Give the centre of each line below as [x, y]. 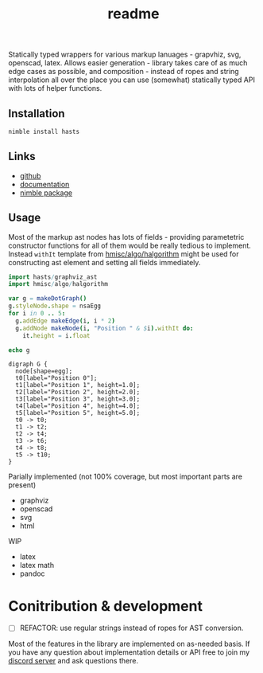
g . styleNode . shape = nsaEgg [55, 306]
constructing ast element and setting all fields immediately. [104, 262]
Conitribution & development [105, 606]
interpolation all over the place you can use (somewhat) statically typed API [132, 80]
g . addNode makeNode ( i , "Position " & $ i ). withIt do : [104, 328]
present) [22, 485]
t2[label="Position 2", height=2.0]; [78, 392]
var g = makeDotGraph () [48, 299]
